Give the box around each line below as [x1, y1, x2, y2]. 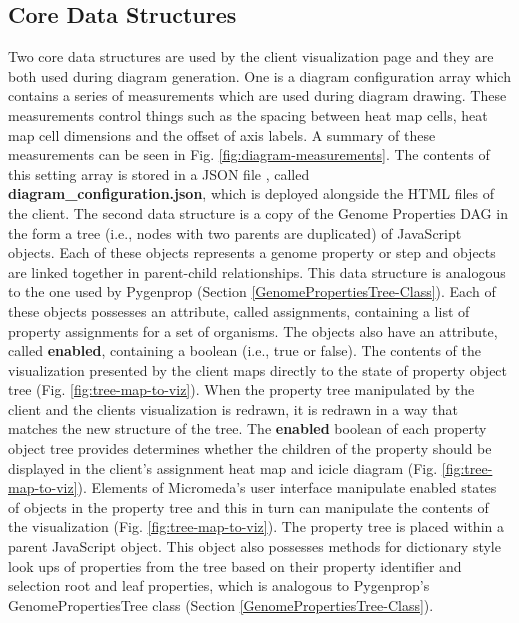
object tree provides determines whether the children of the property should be [8, 438, 492, 459]
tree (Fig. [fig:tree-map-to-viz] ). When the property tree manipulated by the [8, 379, 475, 400]
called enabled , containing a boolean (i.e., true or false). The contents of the [8, 340, 481, 361]
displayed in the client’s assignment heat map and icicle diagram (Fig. [8, 457, 438, 478]
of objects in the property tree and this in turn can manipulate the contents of [8, 496, 489, 517]
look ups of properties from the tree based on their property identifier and [8, 555, 462, 576]
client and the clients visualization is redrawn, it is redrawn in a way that [8, 398, 459, 419]
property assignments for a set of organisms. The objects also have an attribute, [8, 320, 498, 341]
